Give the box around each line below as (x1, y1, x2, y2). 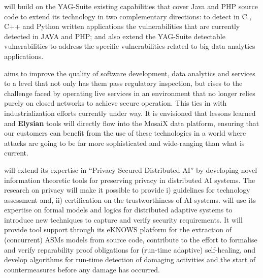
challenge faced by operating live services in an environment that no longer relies (4, 87, 255, 98)
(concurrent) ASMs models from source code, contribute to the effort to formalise (4, 234, 257, 245)
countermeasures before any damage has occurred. (4, 264, 160, 274)
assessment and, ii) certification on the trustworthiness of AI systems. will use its (4, 194, 256, 205)
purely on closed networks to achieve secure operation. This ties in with (4, 98, 227, 108)
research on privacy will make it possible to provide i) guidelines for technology (4, 184, 250, 195)
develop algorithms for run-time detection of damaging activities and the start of (4, 254, 256, 265)
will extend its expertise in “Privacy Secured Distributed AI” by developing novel (4, 164, 257, 175)
